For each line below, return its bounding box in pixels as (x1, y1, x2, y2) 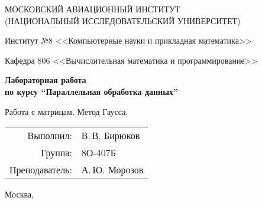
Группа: (41, 146, 72, 160)
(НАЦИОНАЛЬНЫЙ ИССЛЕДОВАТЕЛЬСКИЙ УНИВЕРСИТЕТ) (5, 14, 241, 27)
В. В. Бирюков (81, 129, 140, 143)
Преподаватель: (9, 163, 72, 177)
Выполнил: (27, 129, 72, 143)
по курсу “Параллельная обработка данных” (5, 85, 179, 97)
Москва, (5, 188, 34, 200)
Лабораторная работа (5, 74, 86, 86)
